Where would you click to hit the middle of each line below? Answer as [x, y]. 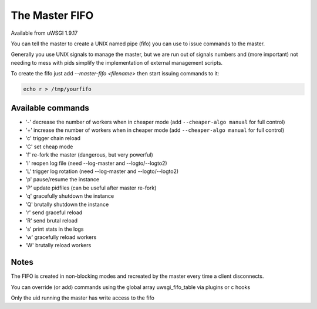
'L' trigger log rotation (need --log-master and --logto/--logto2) [102, 171]
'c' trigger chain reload [53, 138]
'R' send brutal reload [52, 221]
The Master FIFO [52, 15]
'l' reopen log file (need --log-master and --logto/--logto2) [96, 163]
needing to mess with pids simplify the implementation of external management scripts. [117, 62]
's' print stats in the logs [55, 229]
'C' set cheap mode [49, 147]
